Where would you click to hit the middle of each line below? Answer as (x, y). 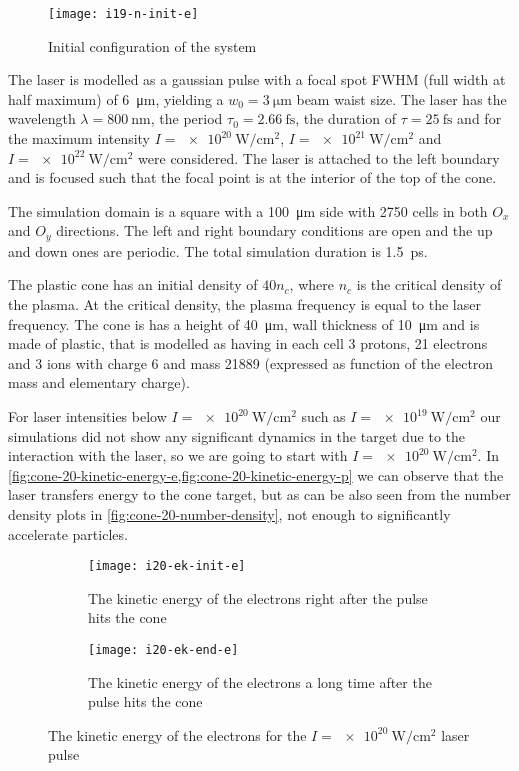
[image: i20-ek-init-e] (167, 566)
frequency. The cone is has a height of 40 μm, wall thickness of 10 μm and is (244, 323)
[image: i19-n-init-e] (123, 14)
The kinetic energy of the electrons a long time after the (260, 681)
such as (323, 416)
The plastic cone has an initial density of (133, 284)
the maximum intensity (79, 138)
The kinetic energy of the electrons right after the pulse (258, 597)
